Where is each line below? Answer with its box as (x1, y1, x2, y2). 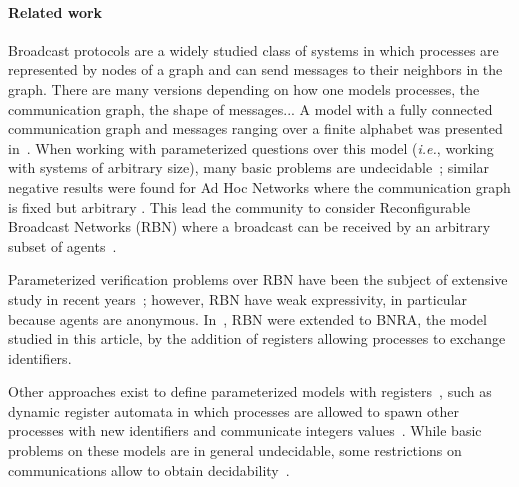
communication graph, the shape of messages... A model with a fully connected (8, 98, 493, 119)
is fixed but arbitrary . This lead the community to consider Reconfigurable (8, 196, 471, 217)
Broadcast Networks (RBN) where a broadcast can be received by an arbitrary (8, 216, 491, 237)
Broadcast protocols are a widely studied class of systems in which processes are (8, 39, 499, 60)
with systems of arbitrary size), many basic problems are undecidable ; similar (8, 157, 490, 178)
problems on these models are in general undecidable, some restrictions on (8, 440, 462, 461)
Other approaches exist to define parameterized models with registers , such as (8, 381, 492, 402)
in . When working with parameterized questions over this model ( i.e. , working (8, 137, 494, 158)
